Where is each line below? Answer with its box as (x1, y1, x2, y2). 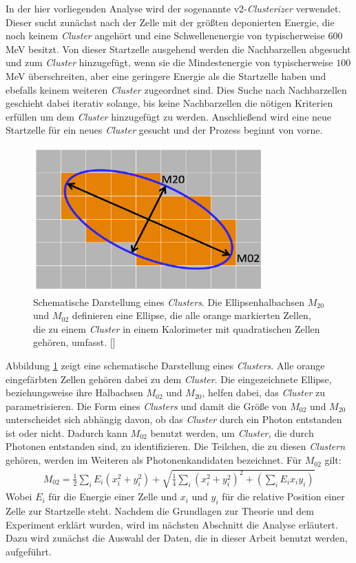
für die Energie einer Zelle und (48, 489, 177, 504)
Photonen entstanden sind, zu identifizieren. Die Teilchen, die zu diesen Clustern (6, 439, 345, 453)
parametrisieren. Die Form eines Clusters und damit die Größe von (6, 398, 287, 413)
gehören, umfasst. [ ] (33, 335, 116, 349)
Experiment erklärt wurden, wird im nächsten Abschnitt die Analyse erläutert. (6, 517, 338, 531)
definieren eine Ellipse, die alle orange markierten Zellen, (72, 308, 311, 323)
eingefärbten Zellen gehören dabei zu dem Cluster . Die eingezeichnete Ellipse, (6, 371, 332, 386)
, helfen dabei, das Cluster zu (202, 385, 325, 400)
